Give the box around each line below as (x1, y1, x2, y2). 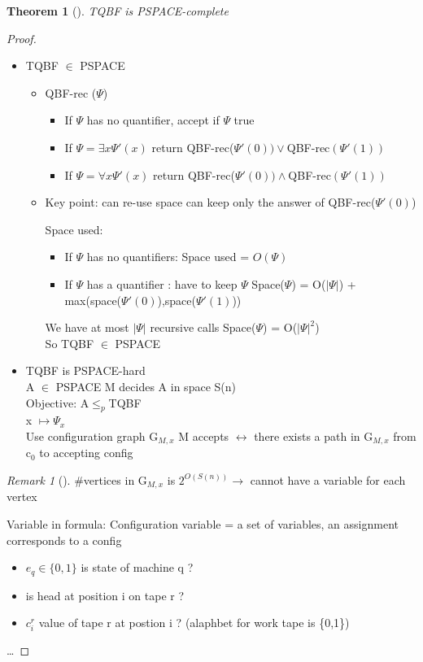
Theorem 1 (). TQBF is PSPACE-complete (7, 2, 229, 19)
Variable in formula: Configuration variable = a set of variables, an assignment (7, 515, 399, 532)
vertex (7, 488, 37, 505)
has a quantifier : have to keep (86, 275, 238, 292)
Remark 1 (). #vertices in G (7, 471, 147, 488)
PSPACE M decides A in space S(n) (55, 377, 236, 394)
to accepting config (39, 444, 133, 461)
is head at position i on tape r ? (25, 586, 185, 603)
